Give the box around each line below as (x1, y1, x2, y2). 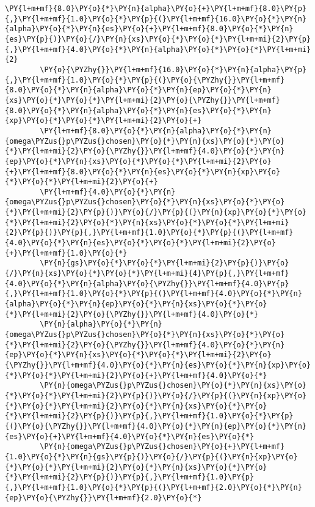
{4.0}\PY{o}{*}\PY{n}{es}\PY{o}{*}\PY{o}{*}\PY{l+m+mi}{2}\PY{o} (5, 239, 276, 248)
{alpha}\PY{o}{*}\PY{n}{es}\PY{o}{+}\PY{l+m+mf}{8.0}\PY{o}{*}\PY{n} (5, 24, 294, 34)
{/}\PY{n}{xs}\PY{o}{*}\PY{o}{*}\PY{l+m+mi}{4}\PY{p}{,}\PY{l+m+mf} (5, 269, 289, 278)
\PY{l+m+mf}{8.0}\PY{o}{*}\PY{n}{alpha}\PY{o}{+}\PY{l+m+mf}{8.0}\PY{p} (5, 4, 306, 13)
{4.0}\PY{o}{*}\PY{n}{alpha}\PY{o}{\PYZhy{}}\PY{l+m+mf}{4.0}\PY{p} (5, 279, 289, 288)
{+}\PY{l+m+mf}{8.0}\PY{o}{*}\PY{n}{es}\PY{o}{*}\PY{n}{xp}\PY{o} (5, 167, 281, 176)
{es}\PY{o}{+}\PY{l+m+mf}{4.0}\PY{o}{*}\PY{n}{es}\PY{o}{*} (5, 432, 255, 441)
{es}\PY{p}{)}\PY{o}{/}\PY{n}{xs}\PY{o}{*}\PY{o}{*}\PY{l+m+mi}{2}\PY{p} (5, 34, 311, 43)
